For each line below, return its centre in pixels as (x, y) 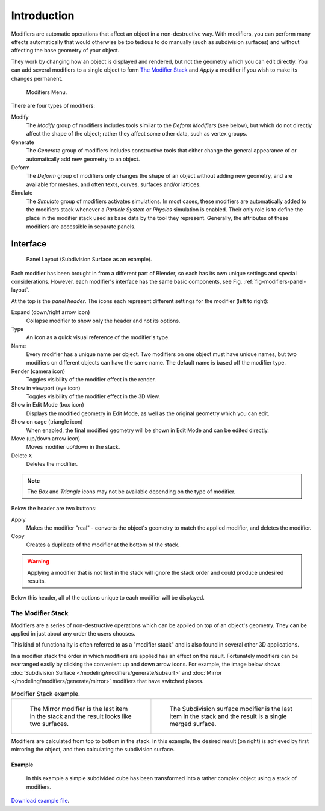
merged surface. (193, 724)
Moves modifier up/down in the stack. (73, 447)
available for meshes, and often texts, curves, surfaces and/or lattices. (113, 184)
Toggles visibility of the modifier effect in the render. (91, 380)
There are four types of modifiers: (53, 106)
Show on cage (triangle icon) (47, 422)
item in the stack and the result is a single (228, 716)
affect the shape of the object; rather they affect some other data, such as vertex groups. (137, 134)
